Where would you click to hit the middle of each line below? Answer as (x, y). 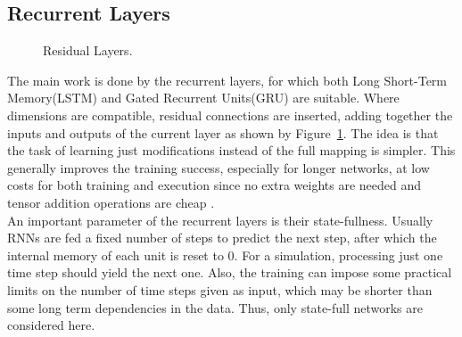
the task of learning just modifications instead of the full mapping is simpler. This (231, 150)
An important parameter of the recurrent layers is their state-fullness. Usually (220, 220)
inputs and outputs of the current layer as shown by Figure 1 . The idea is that (223, 132)
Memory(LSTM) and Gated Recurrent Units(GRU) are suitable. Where (203, 98)
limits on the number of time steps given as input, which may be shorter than (220, 289)
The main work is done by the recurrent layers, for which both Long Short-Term (227, 80)
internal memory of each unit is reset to (115, 255)
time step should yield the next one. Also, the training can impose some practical (230, 272)
